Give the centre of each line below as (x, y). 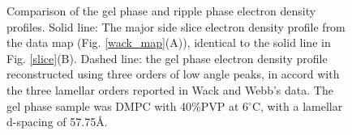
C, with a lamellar (297, 105)
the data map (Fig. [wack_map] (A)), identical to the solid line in (169, 42)
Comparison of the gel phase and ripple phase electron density (161, 11)
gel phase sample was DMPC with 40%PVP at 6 (128, 105)
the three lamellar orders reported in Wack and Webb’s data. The (170, 89)
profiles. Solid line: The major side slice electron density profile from (176, 26)
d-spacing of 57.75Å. (57, 122)
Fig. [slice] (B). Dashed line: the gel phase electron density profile (167, 58)
